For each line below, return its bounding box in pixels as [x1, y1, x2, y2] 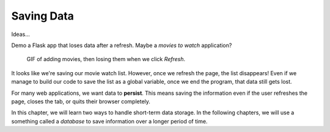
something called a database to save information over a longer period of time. [11, 117, 208, 125]
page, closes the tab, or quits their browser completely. [11, 98, 151, 105]
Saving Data [11, 9, 75, 23]
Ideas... [11, 31, 30, 38]
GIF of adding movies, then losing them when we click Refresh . [26, 56, 186, 63]
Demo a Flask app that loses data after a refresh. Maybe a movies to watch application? [11, 42, 232, 49]
